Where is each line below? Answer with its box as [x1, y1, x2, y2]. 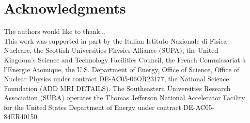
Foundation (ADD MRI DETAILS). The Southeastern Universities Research [4, 83, 231, 93]
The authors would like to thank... [4, 26, 106, 36]
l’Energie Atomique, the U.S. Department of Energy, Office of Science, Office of [4, 64, 239, 74]
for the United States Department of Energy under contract [4, 102, 181, 112]
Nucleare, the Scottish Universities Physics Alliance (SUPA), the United [4, 45, 219, 55]
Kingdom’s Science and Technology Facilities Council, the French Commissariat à [4, 54, 246, 64]
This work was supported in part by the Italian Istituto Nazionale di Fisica [4, 35, 227, 46]
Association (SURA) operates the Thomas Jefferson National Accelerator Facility [4, 92, 245, 103]
